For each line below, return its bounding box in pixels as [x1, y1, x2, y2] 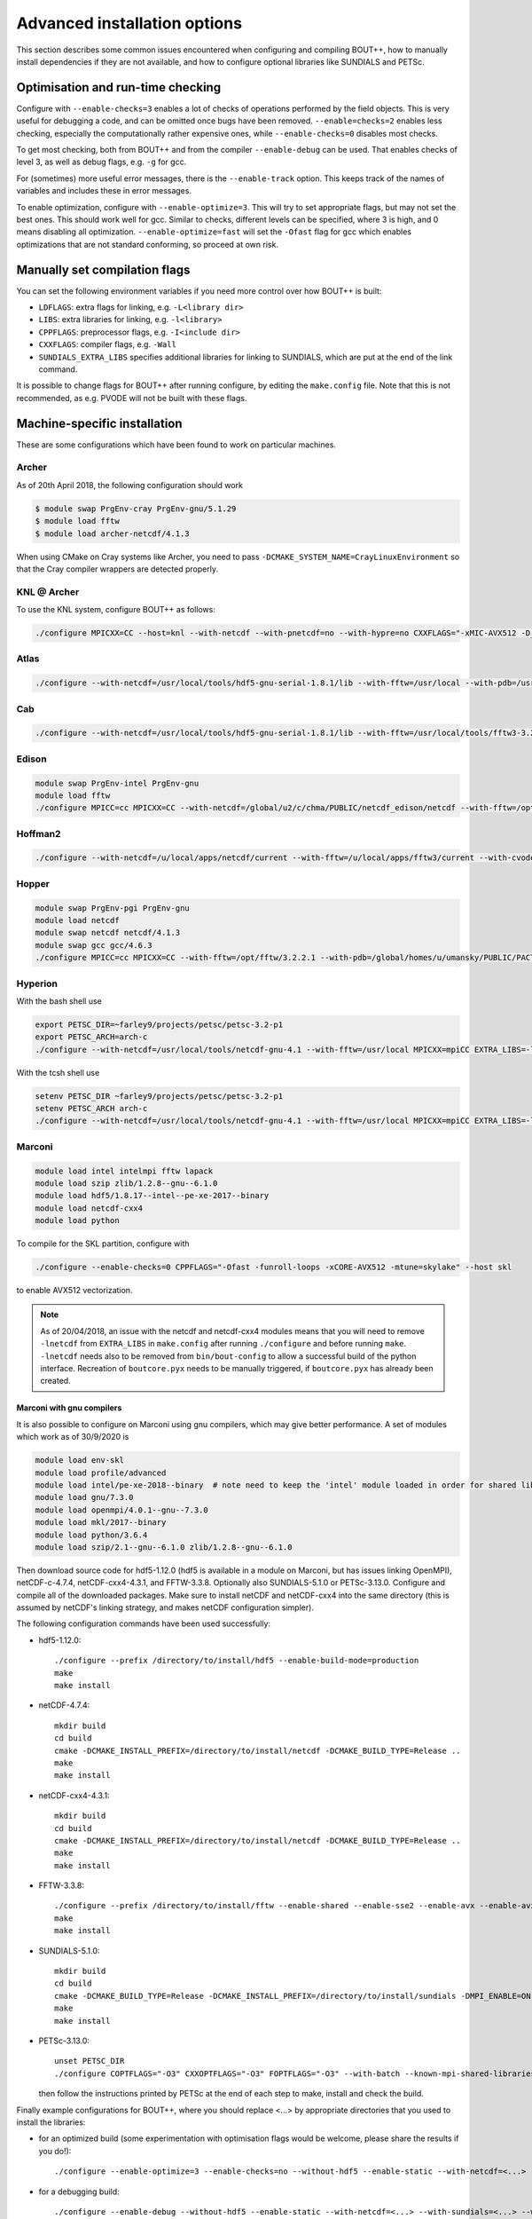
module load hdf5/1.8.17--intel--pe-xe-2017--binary [35, 1190, 270, 1201]
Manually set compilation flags [16, 262, 191, 277]
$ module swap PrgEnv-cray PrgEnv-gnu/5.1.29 [35, 503, 237, 514]
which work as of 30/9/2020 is [16, 1432, 129, 1442]
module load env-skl [35, 1456, 124, 1465]
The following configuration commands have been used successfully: [16, 1618, 270, 1629]
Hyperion [16, 977, 58, 990]
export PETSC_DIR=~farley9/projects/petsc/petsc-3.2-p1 [35, 1019, 284, 1030]
